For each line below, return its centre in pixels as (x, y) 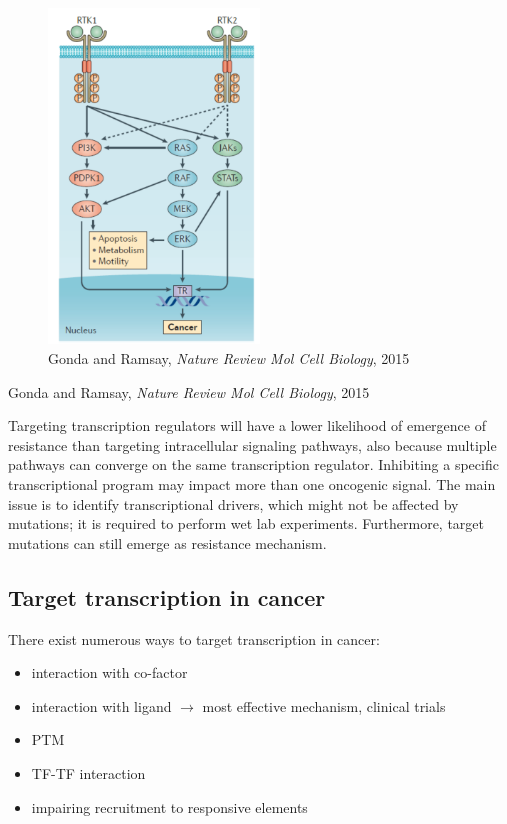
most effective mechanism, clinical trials (324, 705)
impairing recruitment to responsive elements (169, 806)
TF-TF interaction (88, 773)
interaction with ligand (101, 705)
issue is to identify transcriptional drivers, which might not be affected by (233, 503)
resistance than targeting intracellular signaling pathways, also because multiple (252, 444)
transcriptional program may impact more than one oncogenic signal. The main (252, 484)
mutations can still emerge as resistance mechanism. (167, 542)
